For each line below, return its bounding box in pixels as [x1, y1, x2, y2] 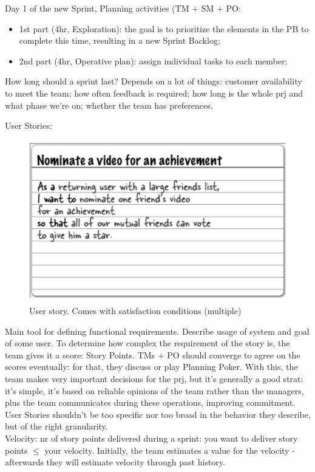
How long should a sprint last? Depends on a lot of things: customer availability [5, 75, 302, 87]
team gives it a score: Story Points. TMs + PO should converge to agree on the [5, 348, 300, 361]
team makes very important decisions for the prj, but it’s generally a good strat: [5, 372, 303, 385]
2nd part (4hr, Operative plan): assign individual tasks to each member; [19, 54, 288, 67]
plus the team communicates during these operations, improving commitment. [5, 396, 296, 409]
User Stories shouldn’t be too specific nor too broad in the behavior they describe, [5, 408, 311, 420]
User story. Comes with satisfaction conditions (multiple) [29, 304, 242, 316]
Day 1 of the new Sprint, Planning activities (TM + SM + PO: [5, 2, 241, 14]
